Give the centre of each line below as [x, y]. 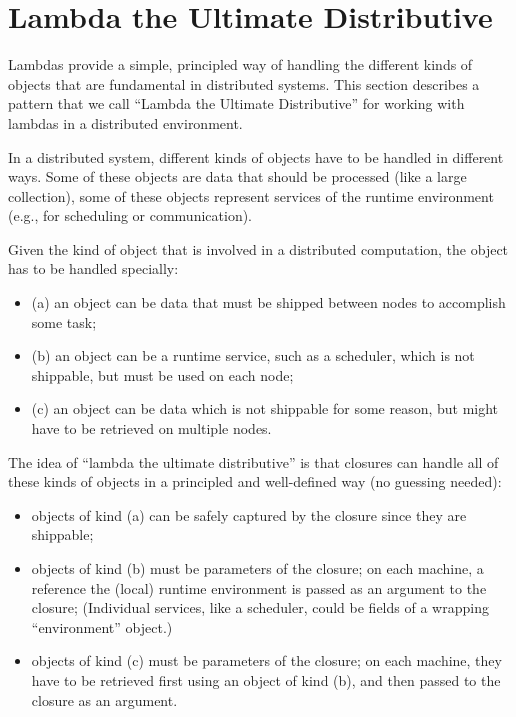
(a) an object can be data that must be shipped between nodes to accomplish [268, 302]
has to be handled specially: [93, 268]
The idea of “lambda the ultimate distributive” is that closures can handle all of [253, 461]
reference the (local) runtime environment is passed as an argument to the [259, 587]
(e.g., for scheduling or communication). [130, 215]
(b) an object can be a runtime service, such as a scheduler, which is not [253, 355]
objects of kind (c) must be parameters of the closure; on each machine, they [266, 660]
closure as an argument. [104, 699]
